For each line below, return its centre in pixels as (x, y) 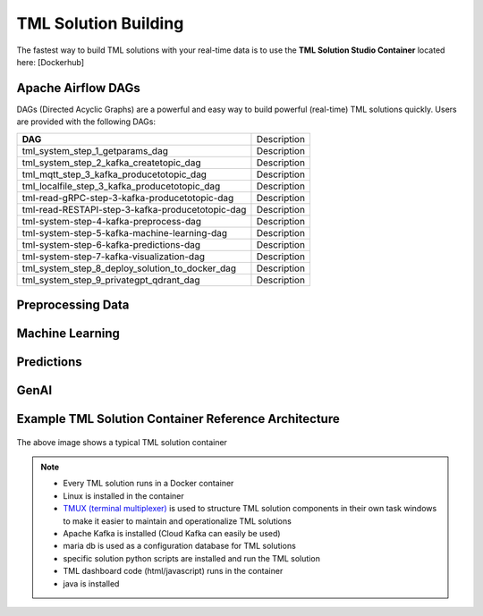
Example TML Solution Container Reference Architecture (178, 419)
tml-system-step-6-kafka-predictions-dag (111, 244)
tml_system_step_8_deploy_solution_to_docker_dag (129, 268)
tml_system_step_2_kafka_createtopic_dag (111, 163)
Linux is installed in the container (123, 495)
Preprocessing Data (73, 305)
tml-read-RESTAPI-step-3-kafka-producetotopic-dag (134, 209)
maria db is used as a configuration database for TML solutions (180, 546)
